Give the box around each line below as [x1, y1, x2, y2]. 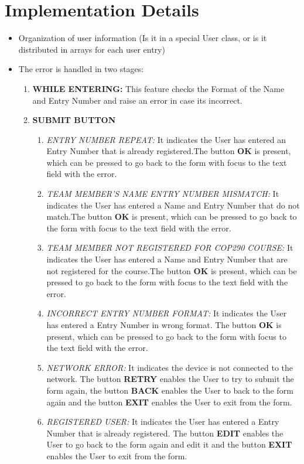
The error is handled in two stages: [18, 63, 144, 75]
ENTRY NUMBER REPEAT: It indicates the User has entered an [46, 133, 286, 145]
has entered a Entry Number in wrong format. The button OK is [46, 319, 282, 330]
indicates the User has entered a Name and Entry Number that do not [46, 199, 300, 211]
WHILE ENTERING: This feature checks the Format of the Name [32, 82, 285, 94]
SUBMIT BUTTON [32, 114, 116, 126]
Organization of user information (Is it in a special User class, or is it [18, 32, 267, 44]
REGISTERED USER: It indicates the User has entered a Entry [46, 415, 279, 428]
